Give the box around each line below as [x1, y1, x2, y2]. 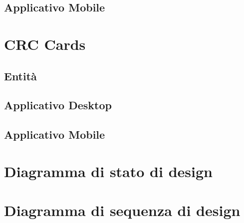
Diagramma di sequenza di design [4, 200, 241, 221]
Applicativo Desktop [4, 97, 112, 113]
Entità [4, 68, 37, 83]
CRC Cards [4, 33, 86, 54]
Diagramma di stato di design [4, 161, 213, 181]
